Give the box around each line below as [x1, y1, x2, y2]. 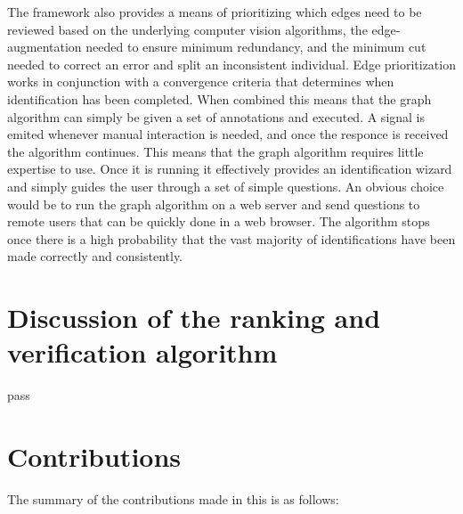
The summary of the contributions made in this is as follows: [7, 489, 339, 508]
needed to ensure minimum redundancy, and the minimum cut [85, 37, 426, 56]
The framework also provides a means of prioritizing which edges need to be [7, 3, 422, 20]
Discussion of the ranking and [7, 299, 381, 336]
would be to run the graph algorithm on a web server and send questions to [7, 194, 420, 213]
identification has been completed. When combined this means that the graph [7, 89, 432, 108]
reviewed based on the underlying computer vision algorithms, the [7, 20, 368, 38]
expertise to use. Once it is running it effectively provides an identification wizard [7, 159, 452, 178]
